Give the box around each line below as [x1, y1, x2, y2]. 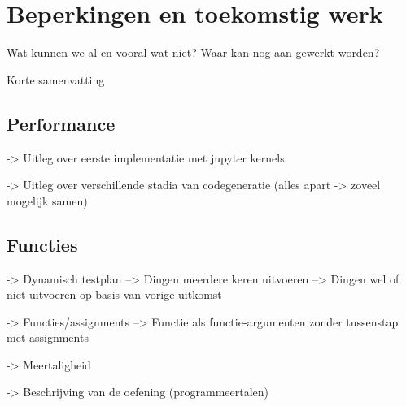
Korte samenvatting [7, 71, 105, 88]
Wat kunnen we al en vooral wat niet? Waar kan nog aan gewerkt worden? [7, 44, 380, 61]
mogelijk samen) [7, 192, 88, 209]
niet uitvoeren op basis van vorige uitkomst [7, 286, 222, 303]
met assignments [7, 329, 89, 346]
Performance [7, 110, 116, 136]
